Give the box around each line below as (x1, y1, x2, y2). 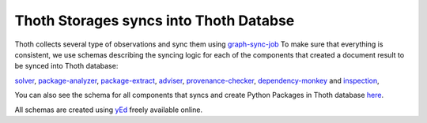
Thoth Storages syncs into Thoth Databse (14, 12, 295, 29)
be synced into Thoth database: (14, 61, 119, 71)
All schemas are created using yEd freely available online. (14, 105, 203, 114)
